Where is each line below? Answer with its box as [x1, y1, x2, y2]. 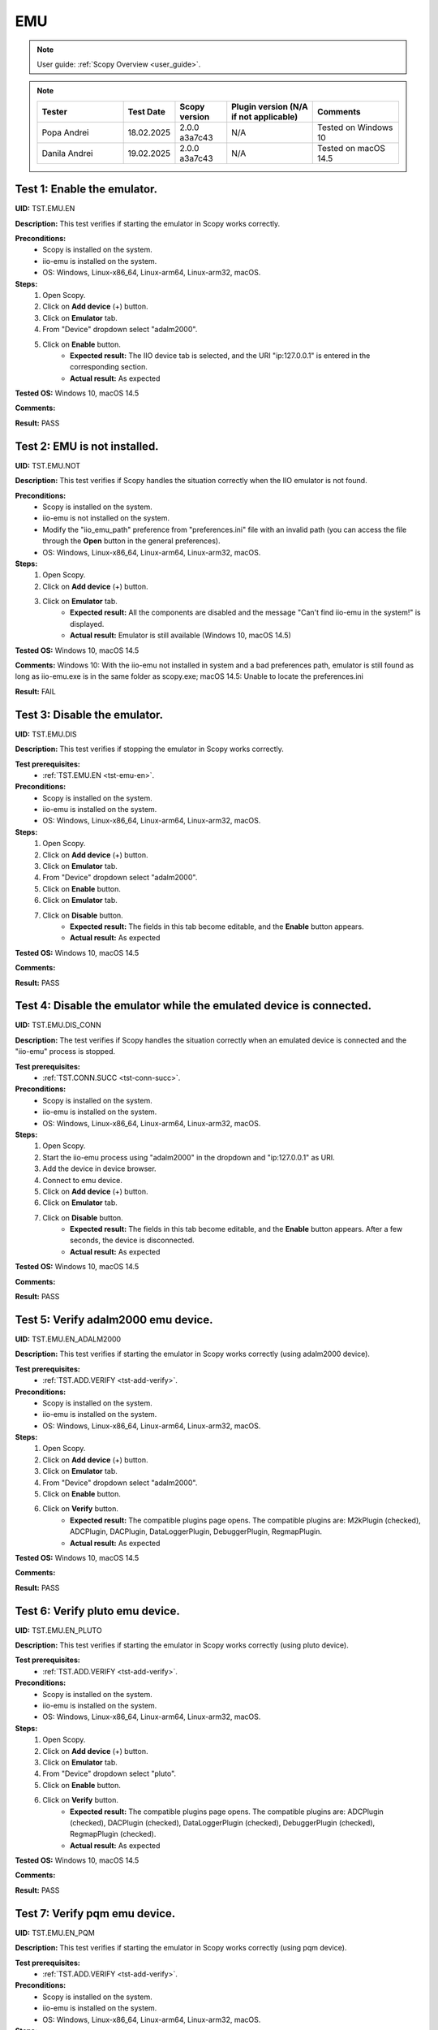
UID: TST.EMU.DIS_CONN [15, 1020, 101, 1030]
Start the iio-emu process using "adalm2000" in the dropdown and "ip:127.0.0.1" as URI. [42, 1152, 336, 1162]
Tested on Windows [317, 122, 393, 133]
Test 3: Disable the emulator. [15, 707, 164, 722]
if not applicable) [231, 110, 298, 122]
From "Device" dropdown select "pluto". [42, 1769, 177, 1778]
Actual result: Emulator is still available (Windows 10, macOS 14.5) [70, 630, 291, 641]
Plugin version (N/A [231, 101, 308, 112]
